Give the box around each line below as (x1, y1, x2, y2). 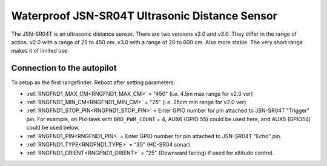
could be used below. (26, 124, 80, 131)
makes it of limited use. (11, 47, 69, 55)
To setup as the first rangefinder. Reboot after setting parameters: (11, 79, 176, 86)
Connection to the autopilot (11, 63, 117, 73)
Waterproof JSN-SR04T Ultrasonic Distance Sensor (11, 9, 278, 22)
